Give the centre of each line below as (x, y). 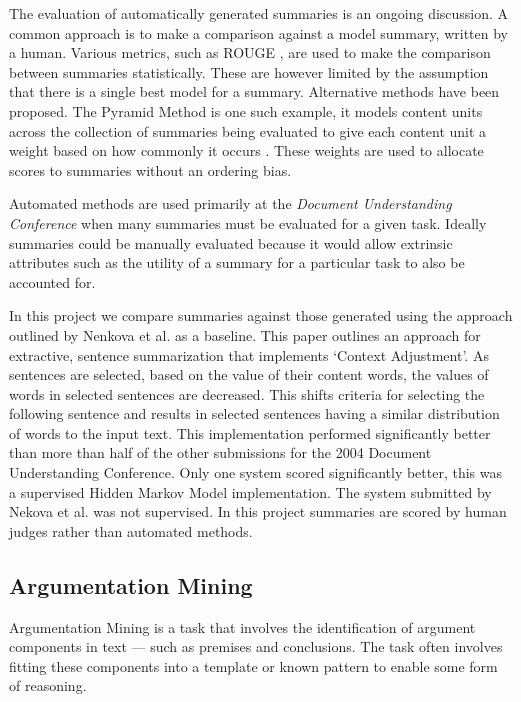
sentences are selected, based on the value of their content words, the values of (249, 374)
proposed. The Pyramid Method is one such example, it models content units (246, 110)
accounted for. (52, 281)
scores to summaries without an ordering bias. (150, 169)
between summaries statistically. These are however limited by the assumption (249, 71)
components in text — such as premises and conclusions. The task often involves (256, 646)
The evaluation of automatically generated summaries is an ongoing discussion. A (259, 13)
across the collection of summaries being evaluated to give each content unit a (248, 130)
